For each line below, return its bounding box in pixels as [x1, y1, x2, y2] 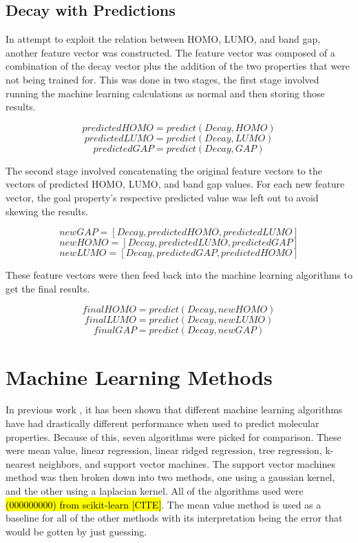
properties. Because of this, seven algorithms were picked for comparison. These [6, 429, 341, 444]
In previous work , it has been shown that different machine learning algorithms [6, 402, 343, 417]
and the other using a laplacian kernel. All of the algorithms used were [6, 484, 304, 498]
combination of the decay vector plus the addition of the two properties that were [6, 59, 350, 73]
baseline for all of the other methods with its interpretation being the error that [6, 511, 343, 525]
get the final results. [6, 281, 90, 295]
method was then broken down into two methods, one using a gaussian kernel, [6, 470, 335, 484]
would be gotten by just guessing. [6, 524, 147, 538]
